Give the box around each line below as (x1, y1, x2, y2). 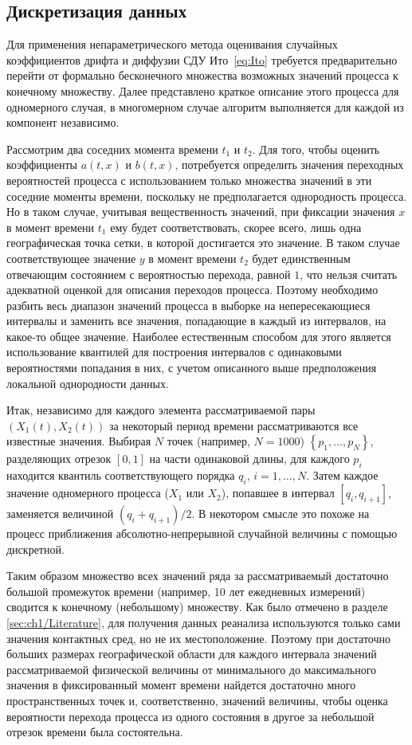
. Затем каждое (306, 467, 379, 484)
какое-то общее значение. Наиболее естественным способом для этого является (6, 327, 391, 344)
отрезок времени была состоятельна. (6, 723, 183, 740)
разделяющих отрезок (6, 450, 112, 467)
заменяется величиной (6, 505, 114, 522)
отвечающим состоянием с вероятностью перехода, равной (6, 265, 291, 282)
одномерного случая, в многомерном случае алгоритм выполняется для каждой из (6, 98, 404, 115)
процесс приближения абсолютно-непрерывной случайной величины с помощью (6, 525, 398, 542)
